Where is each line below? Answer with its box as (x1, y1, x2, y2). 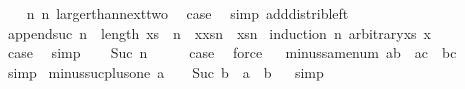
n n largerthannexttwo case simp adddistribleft (26, 3, 349, 23)
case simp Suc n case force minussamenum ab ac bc (7, 42, 457, 63)
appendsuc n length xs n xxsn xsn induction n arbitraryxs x (7, 22, 431, 43)
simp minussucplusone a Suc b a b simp (7, 61, 324, 82)
